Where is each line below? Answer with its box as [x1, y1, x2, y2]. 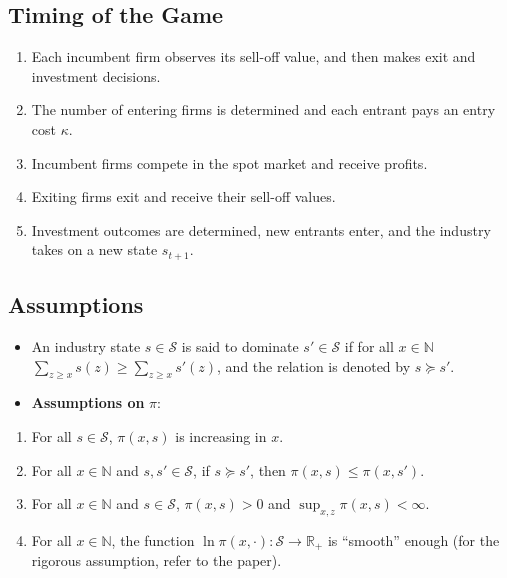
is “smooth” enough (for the [327, 529, 500, 550]
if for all [344, 336, 394, 357]
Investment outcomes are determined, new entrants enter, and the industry [31, 219, 491, 240]
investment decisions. [31, 65, 161, 86]
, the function [111, 529, 195, 550]
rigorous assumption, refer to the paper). [31, 550, 282, 571]
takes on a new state [31, 239, 158, 260]
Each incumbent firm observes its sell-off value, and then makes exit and [31, 46, 476, 67]
